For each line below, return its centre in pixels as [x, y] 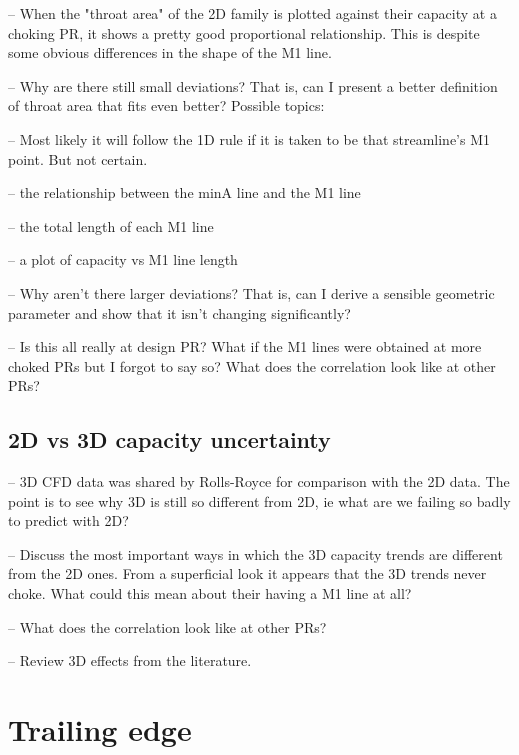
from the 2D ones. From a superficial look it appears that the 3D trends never [247, 573]
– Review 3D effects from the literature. [130, 660]
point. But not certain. [78, 158]
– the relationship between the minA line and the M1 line [184, 192]
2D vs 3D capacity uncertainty [169, 439]
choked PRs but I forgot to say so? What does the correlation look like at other [252, 365]
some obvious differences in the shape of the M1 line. [170, 52]
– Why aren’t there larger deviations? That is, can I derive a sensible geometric [251, 292]
